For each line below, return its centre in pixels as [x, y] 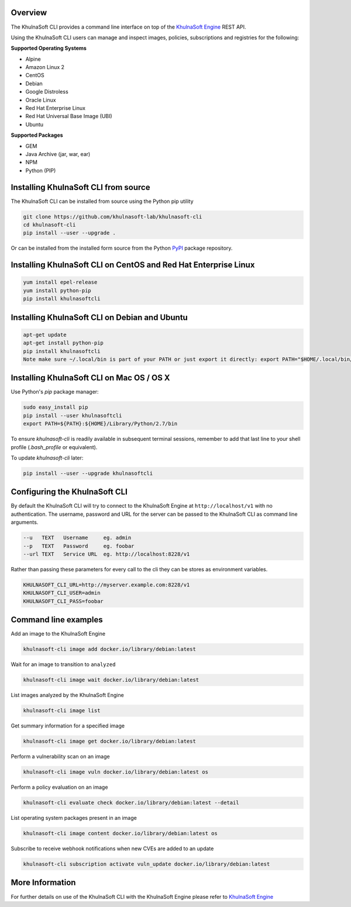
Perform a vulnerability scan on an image [61, 757]
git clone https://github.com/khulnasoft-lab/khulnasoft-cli [113, 217]
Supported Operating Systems [49, 48]
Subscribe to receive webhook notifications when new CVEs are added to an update [112, 849]
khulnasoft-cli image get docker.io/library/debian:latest [109, 742]
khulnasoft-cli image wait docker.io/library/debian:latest [111, 680]
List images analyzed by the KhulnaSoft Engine [67, 695]
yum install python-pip [57, 290]
